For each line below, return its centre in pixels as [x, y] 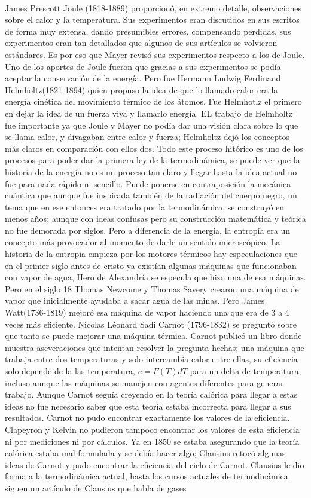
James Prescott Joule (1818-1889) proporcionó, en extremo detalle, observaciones [153, 7]
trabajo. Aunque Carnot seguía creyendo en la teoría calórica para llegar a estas [151, 394]
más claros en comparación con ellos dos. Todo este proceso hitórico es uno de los [154, 148]
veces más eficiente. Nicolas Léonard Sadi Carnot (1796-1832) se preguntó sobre [151, 324]
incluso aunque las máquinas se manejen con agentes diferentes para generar [144, 382]
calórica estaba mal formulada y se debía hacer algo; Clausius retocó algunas [145, 453]
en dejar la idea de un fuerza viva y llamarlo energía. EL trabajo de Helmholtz [149, 113]
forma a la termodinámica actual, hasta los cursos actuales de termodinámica [147, 476]
